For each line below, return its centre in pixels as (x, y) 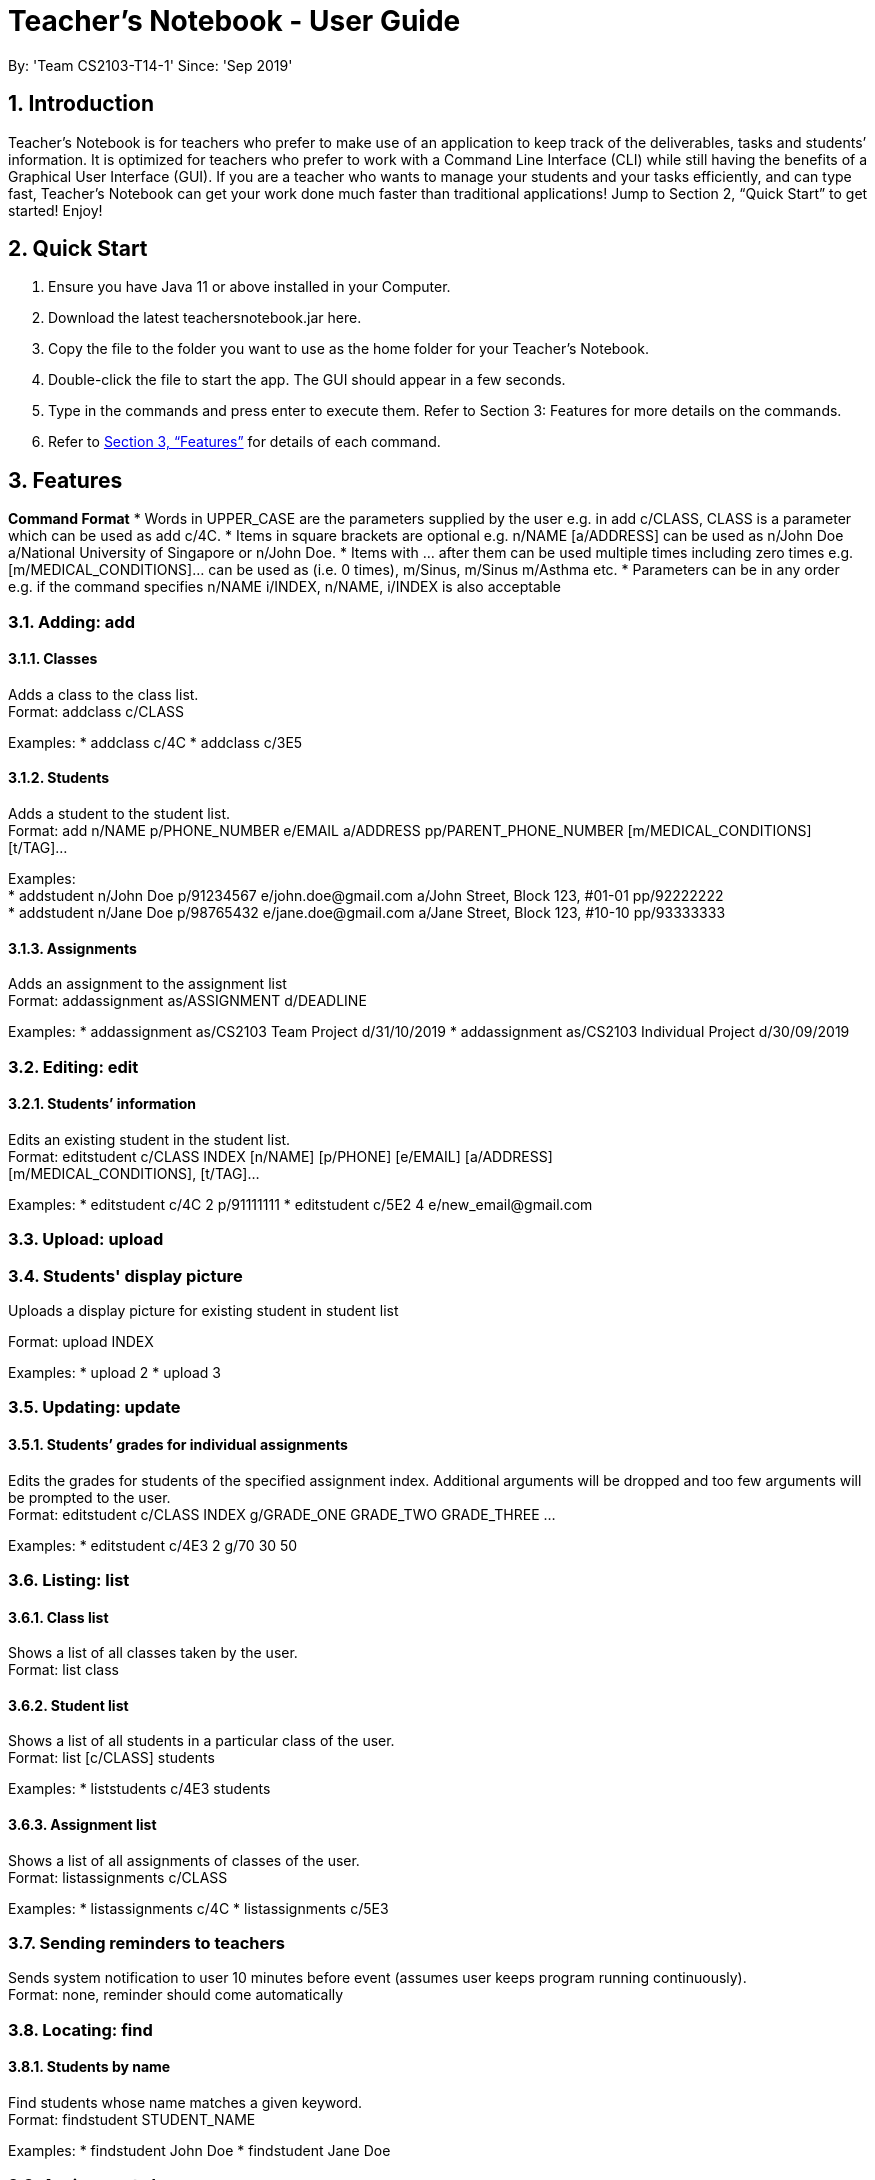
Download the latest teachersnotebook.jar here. (205, 318)
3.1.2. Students (59, 778)
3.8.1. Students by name (89, 2067)
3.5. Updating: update (94, 1407)
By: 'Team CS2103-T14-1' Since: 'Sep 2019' (150, 65)
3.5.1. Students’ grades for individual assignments (178, 1445)
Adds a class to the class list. (103, 694)
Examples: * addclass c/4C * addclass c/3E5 (155, 742)
